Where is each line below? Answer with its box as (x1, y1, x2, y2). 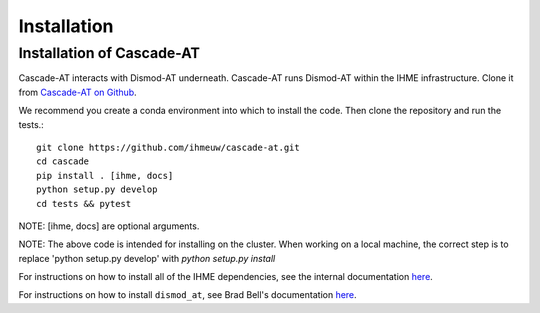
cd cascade (36, 156, 90, 167)
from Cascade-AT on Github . (18, 86, 137, 98)
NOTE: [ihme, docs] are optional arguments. (18, 220, 200, 232)
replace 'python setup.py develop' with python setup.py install (18, 252, 276, 264)
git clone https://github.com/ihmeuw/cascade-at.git (36, 141, 300, 153)
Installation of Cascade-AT (18, 44, 200, 62)
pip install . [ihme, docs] (36, 170, 174, 181)
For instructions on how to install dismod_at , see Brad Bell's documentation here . (18, 289, 357, 301)
